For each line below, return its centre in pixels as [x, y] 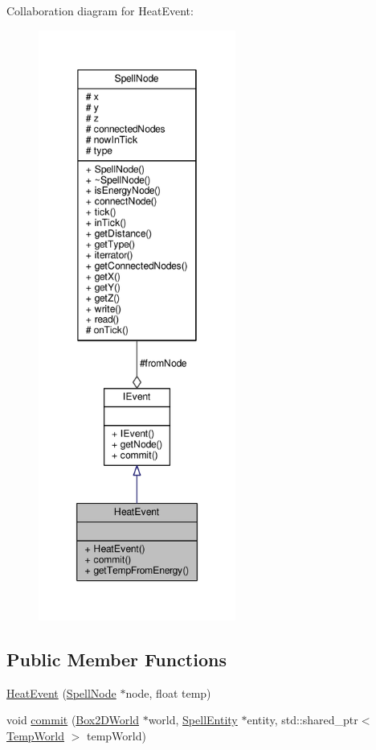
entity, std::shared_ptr [302, 720]
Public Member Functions [116, 659]
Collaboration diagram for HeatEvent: [100, 10]
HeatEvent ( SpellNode [61, 692]
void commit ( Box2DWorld [73, 720]
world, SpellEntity [193, 720]
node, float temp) [168, 692]
